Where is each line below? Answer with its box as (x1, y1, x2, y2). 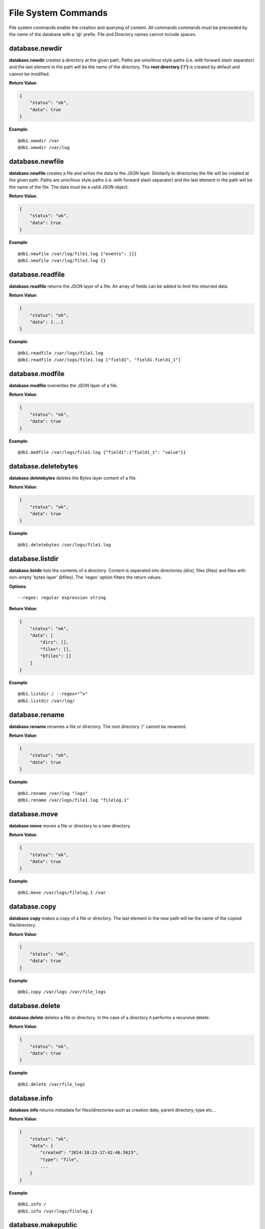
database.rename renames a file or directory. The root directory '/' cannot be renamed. (9, 723, 187, 730)
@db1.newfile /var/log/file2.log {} (18, 258, 106, 263)
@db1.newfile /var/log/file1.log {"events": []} (18, 251, 137, 257)
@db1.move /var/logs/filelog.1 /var (18, 890, 106, 895)
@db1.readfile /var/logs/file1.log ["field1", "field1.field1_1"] (18, 357, 181, 363)
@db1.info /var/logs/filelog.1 (18, 1208, 93, 1214)
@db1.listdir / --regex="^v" (18, 691, 88, 697)
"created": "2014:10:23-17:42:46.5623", (40, 1150, 139, 1155)
